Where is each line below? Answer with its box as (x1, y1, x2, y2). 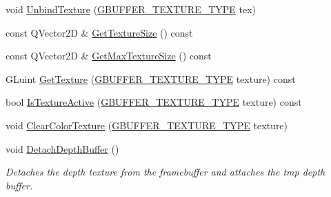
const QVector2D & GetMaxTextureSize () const (6, 48, 212, 63)
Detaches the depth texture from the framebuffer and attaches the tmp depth (6, 165, 325, 179)
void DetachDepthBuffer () (6, 141, 119, 156)
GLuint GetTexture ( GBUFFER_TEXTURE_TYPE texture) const (6, 71, 296, 86)
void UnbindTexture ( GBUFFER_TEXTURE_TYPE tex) (6, 2, 257, 16)
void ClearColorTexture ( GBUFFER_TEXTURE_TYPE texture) (6, 118, 288, 132)
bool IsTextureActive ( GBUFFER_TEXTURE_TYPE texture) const (6, 95, 302, 109)
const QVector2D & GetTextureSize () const (6, 25, 193, 39)
